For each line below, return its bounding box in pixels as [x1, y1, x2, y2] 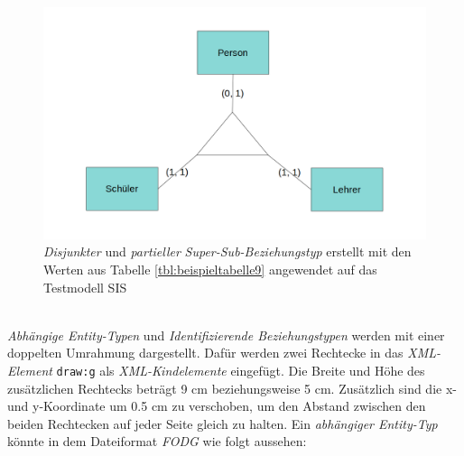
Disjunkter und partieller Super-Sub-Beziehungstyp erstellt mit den [43, 242, 412, 261]
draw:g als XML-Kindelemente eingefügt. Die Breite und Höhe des [56, 360, 425, 379]
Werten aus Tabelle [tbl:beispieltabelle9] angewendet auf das [43, 259, 377, 278]
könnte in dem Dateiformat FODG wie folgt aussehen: [7, 432, 307, 451]
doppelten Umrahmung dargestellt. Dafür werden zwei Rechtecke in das [7, 343, 404, 362]
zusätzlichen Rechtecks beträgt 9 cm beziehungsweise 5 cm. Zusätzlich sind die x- [7, 378, 457, 397]
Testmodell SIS [43, 277, 127, 296]
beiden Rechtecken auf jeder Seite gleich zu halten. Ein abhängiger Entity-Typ [7, 414, 438, 433]
